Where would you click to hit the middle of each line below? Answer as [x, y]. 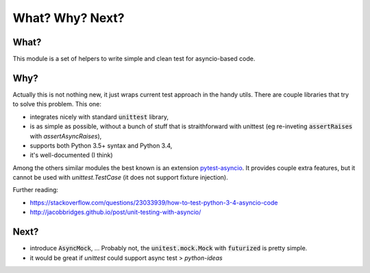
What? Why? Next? [69, 18]
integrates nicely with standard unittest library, [99, 117]
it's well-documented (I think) [71, 155]
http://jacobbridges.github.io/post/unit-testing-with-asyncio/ [115, 212]
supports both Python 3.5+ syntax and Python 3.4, [101, 145]
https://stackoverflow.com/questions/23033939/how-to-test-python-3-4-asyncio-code [154, 202]
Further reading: [35, 190]
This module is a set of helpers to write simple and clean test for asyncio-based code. [134, 59]
